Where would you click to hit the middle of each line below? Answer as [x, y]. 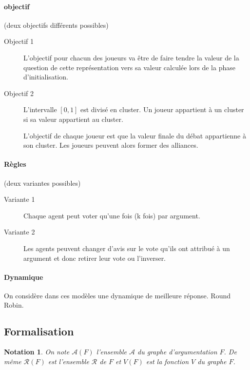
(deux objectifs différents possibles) [56, 25]
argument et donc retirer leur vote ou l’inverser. [95, 258]
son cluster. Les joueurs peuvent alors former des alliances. [111, 145]
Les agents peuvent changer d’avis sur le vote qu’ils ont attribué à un [127, 248]
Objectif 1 [19, 41]
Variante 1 [19, 199]
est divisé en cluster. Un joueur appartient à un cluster [162, 109]
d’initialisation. [46, 77]
